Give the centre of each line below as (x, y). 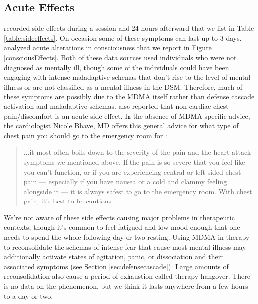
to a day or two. (29, 295)
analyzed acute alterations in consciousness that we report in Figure (108, 48)
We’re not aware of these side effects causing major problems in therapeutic (119, 217)
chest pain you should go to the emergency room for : (86, 135)
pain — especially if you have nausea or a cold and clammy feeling (125, 181)
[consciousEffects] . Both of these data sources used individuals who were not (120, 57)
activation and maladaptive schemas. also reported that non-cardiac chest (116, 106)
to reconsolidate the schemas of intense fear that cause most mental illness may (125, 247)
